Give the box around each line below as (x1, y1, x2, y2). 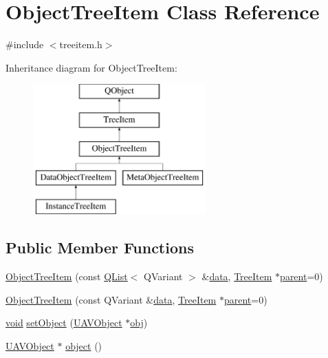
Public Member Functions (6, 237, 194, 258)
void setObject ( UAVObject (6, 315, 122, 330)
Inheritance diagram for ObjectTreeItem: (6, 60, 177, 74)
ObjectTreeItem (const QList (6, 269, 128, 284)
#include (6, 37, 44, 52)
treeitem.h (59, 37, 102, 52)
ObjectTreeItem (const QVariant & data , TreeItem (6, 292, 217, 306)
